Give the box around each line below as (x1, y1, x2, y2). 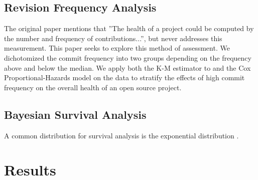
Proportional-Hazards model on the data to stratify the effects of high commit (4, 72, 245, 83)
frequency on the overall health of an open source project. (4, 82, 182, 92)
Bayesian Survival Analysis (4, 106, 147, 122)
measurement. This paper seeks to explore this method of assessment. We (4, 43, 230, 53)
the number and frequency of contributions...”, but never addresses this (4, 33, 222, 43)
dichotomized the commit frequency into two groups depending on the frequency (4, 52, 251, 63)
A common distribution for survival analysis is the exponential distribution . (4, 130, 239, 140)
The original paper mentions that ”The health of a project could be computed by (4, 23, 254, 34)
